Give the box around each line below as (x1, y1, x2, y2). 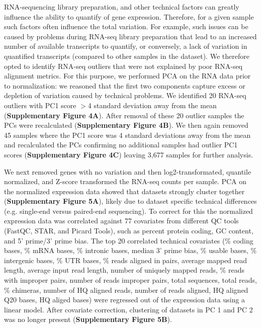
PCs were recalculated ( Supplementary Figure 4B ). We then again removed (4, 120, 248, 130)
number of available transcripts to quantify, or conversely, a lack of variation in (4, 41, 247, 51)
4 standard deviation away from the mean (88, 100, 217, 110)
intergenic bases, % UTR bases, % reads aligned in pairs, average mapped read (4, 255, 247, 265)
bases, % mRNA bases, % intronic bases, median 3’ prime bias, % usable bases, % (4, 245, 257, 256)
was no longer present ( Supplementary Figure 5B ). (4, 314, 172, 324)
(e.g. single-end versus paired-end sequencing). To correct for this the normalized (4, 205, 253, 216)
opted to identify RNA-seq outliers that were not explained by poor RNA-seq (4, 60, 243, 71)
